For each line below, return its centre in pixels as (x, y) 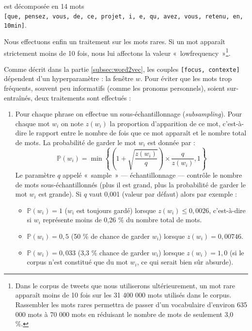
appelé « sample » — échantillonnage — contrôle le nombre (152, 174)
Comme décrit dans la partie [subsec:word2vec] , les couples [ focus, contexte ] (122, 69)
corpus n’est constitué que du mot (77, 262)
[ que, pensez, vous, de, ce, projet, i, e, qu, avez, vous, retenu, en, (124, 16)
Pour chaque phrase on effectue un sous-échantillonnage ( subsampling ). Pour (129, 114)
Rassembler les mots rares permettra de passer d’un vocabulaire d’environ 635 (131, 304)
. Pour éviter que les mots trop (186, 78)
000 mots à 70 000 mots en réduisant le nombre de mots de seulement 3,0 (124, 314)
